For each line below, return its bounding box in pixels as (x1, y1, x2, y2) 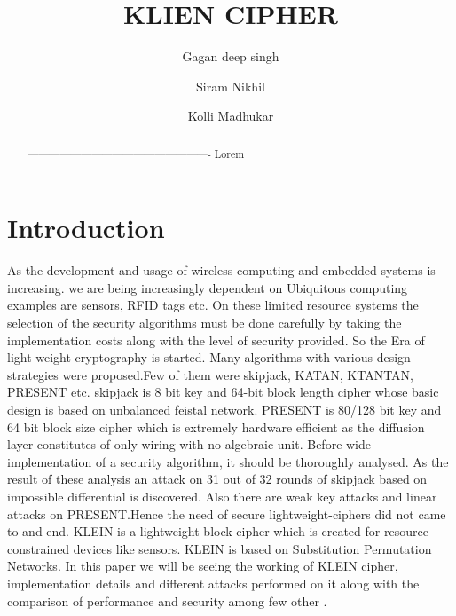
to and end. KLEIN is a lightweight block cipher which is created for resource (7, 522, 428, 541)
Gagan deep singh (182, 47, 279, 66)
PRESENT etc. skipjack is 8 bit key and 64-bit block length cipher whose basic (7, 383, 439, 401)
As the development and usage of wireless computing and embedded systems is (7, 261, 436, 280)
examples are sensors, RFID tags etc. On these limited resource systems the (7, 296, 419, 314)
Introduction (7, 209, 165, 246)
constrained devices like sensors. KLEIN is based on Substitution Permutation (7, 539, 432, 557)
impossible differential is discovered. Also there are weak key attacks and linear (7, 487, 437, 506)
